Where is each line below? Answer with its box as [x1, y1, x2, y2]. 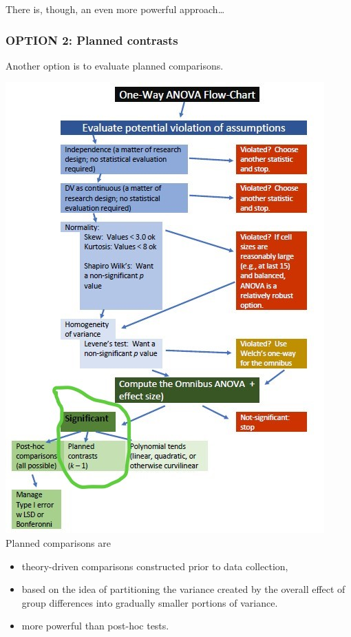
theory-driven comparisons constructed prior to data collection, [21, 558, 288, 573]
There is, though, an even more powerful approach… [6, 2, 225, 16]
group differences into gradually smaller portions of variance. [21, 595, 278, 609]
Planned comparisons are [6, 536, 111, 550]
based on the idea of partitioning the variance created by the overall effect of [21, 582, 345, 596]
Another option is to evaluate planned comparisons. [6, 58, 224, 72]
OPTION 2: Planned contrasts [6, 31, 178, 48]
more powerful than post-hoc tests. [21, 618, 169, 633]
